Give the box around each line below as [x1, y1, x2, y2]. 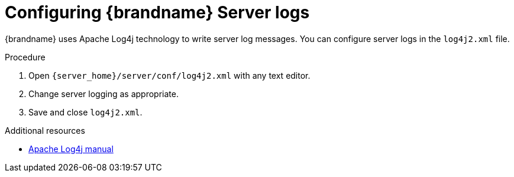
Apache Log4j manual [28, 143, 114, 154]
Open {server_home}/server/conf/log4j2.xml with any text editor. [28, 70, 311, 81]
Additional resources [5, 125, 85, 136]
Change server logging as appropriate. [28, 88, 179, 99]
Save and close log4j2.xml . [28, 107, 143, 117]
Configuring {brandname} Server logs [5, 2, 310, 22]
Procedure [5, 52, 46, 62]
